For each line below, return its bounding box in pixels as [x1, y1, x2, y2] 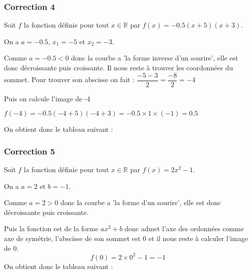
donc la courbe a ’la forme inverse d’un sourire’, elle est [71, 53, 238, 63]
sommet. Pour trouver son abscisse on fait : [4, 74, 135, 85]
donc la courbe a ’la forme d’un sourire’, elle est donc [60, 197, 221, 208]
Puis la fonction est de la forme [4, 223, 98, 234]
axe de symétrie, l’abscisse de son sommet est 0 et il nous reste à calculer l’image [4, 233, 248, 243]
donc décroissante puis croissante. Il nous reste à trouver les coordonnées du [4, 62, 233, 72]
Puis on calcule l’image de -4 [4, 93, 91, 103]
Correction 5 [4, 145, 55, 157]
